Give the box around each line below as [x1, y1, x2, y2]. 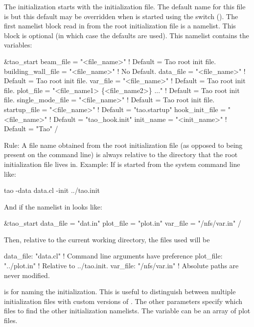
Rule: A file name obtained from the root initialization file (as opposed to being [4, 140, 243, 150]
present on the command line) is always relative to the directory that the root [4, 149, 238, 160]
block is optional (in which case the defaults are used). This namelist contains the [4, 30, 249, 40]
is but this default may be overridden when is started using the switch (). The [4, 11, 238, 21]
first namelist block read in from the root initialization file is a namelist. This [4, 21, 236, 31]
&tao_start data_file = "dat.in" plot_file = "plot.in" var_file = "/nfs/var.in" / [4, 218, 241, 228]
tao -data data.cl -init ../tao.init [4, 185, 100, 195]
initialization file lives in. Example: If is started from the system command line [4, 159, 240, 169]
